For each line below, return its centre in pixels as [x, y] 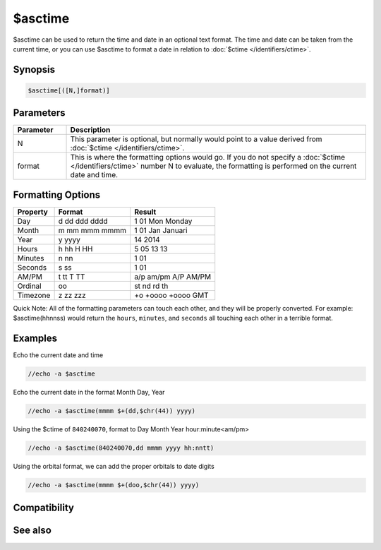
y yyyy [69, 239]
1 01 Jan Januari [161, 230]
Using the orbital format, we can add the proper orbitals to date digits [114, 467]
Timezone [34, 295]
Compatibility [43, 507]
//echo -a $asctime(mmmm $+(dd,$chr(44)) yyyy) [111, 411]
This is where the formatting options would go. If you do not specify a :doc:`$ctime [208, 157]
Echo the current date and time [58, 355]
